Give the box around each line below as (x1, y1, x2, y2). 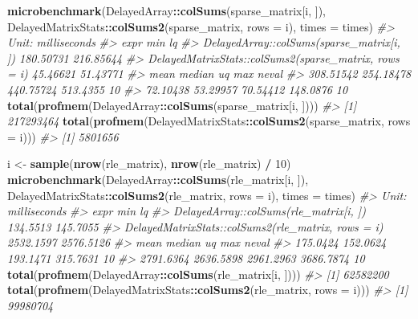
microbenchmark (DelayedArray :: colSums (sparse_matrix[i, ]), (7, 2, 327, 18)
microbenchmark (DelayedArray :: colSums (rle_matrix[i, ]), (7, 170, 309, 187)
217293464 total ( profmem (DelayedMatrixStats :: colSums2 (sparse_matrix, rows (7, 112, 411, 129)
